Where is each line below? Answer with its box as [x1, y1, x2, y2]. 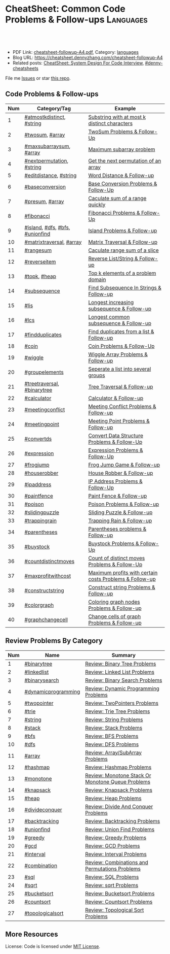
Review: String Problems [85, 716, 143, 723]
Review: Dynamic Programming [85, 685, 159, 692]
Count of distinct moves [88, 554, 145, 562]
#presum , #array [24, 198, 64, 205]
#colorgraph [24, 601, 54, 608]
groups [88, 372, 105, 379]
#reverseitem [24, 258, 56, 265]
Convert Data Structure [88, 432, 143, 439]
